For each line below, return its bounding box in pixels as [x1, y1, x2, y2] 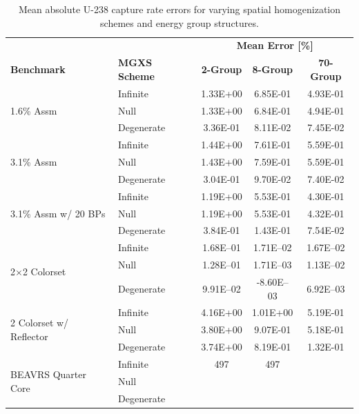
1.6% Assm [10, 103, 57, 117]
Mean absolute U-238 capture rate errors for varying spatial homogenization [18, 2, 341, 16]
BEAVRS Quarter [10, 367, 86, 382]
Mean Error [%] [236, 38, 313, 52]
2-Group [201, 62, 242, 77]
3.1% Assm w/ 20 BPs [10, 206, 106, 220]
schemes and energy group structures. [100, 15, 259, 30]
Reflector [10, 329, 48, 344]
